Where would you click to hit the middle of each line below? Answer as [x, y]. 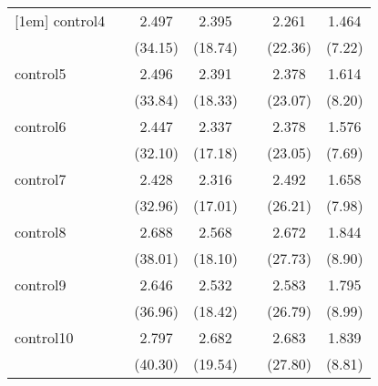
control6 [41, 126]
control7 [41, 179]
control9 [41, 284]
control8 [41, 232]
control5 [41, 73]
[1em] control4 [60, 20]
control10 [44, 337]
